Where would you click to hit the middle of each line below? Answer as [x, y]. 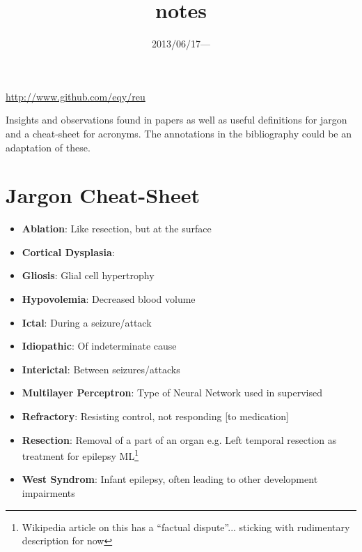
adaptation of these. [48, 147]
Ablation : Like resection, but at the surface [117, 229]
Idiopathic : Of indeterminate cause [99, 346]
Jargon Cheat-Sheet [103, 195]
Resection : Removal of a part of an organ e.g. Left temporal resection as [179, 439]
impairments [48, 493]
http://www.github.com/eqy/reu [76, 96]
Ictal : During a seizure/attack [87, 322]
